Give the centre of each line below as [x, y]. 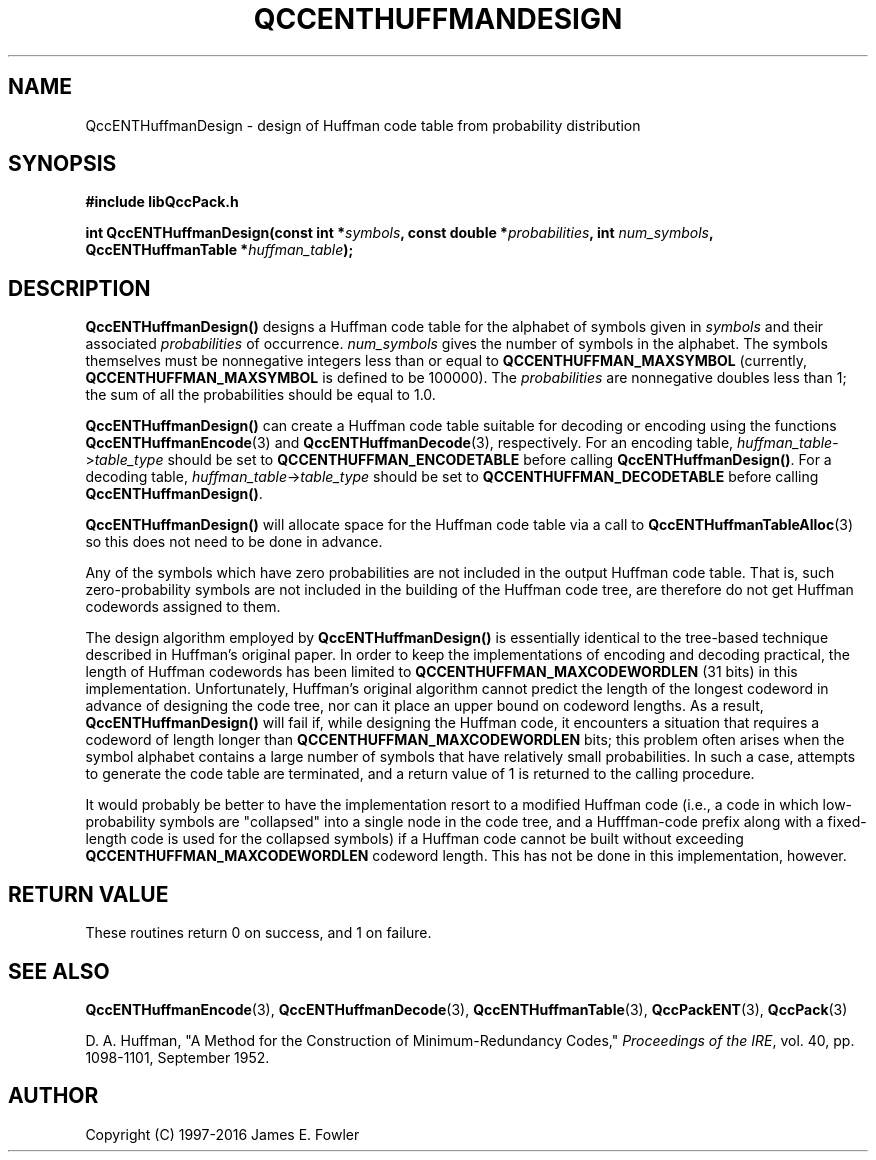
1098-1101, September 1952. [177, 1057]
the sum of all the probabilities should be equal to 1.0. [260, 395]
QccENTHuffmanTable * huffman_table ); [219, 250]
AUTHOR [53, 1096]
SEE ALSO [59, 971]
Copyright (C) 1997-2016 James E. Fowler [222, 1134]
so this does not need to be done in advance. [234, 542]
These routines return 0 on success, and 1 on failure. [258, 933]
